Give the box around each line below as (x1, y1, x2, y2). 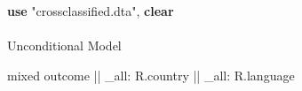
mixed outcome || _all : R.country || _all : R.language (7, 65, 295, 84)
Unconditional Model (7, 36, 122, 55)
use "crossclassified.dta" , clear (7, 2, 174, 19)
